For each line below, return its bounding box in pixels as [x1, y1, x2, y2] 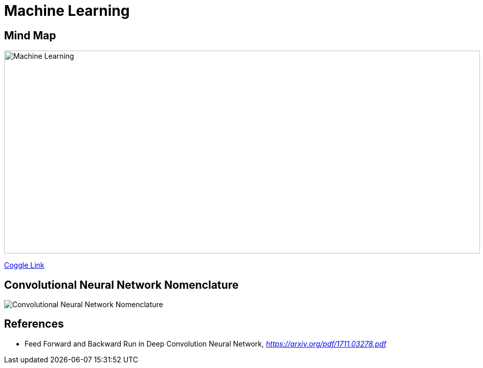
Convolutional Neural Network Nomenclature [4, 278, 239, 291]
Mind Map [4, 29, 56, 42]
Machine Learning [4, 2, 130, 19]
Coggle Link [4, 261, 45, 270]
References [4, 317, 64, 331]
